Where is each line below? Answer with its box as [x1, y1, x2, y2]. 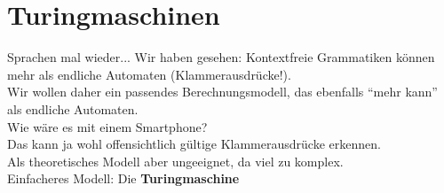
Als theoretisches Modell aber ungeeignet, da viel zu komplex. [7, 151, 344, 170]
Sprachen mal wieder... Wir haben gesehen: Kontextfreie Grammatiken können [7, 48, 435, 66]
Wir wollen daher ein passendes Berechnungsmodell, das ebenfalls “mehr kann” [7, 82, 438, 101]
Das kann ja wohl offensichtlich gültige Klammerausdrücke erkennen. [7, 135, 381, 153]
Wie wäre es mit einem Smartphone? [7, 117, 208, 135]
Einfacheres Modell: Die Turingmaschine [7, 169, 240, 188]
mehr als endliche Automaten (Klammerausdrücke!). [7, 65, 291, 83]
